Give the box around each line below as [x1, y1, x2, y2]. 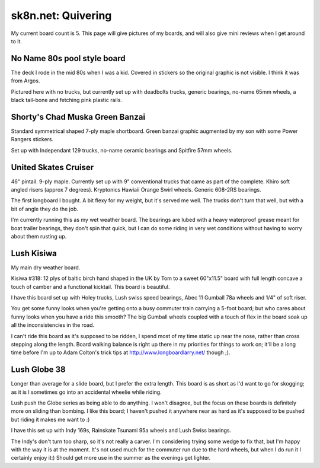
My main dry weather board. [11, 264, 81, 271]
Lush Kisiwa [11, 248, 57, 258]
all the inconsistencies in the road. [11, 321, 95, 329]
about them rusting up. [11, 233, 67, 240]
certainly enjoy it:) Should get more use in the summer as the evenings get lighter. [11, 454, 211, 461]
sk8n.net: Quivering [11, 9, 112, 22]
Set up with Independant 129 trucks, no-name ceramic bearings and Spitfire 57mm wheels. [11, 147, 233, 154]
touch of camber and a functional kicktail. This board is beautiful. [11, 283, 170, 290]
